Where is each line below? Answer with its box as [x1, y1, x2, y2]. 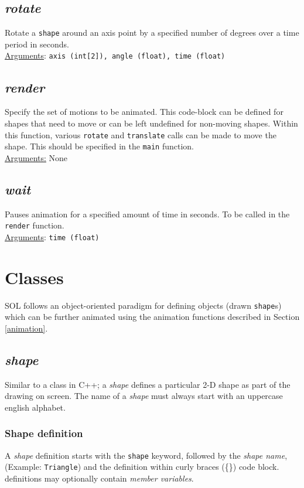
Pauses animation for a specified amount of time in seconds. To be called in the [5, 207, 290, 220]
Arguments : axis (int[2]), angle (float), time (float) [5, 49, 226, 62]
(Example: [5, 460, 42, 473]
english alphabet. [5, 401, 66, 413]
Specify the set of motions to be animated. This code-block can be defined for [5, 105, 283, 118]
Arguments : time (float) [5, 230, 100, 243]
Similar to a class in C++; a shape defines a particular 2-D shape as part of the [5, 378, 291, 390]
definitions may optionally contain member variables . [5, 472, 194, 484]
